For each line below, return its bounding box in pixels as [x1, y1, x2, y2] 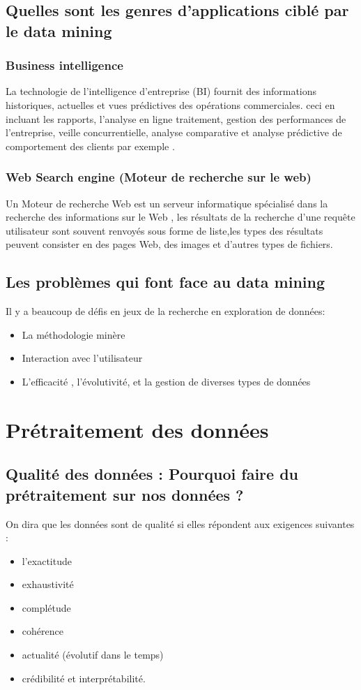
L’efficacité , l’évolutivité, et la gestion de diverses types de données [22, 374, 311, 388]
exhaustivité [22, 577, 74, 592]
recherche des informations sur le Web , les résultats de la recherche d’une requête [6, 210, 355, 224]
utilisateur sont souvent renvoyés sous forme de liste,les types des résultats [6, 223, 323, 237]
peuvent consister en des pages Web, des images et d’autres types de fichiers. [6, 237, 333, 251]
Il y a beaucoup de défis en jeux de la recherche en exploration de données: [6, 304, 325, 318]
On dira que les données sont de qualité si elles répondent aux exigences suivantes [6, 516, 355, 531]
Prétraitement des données [6, 415, 269, 443]
